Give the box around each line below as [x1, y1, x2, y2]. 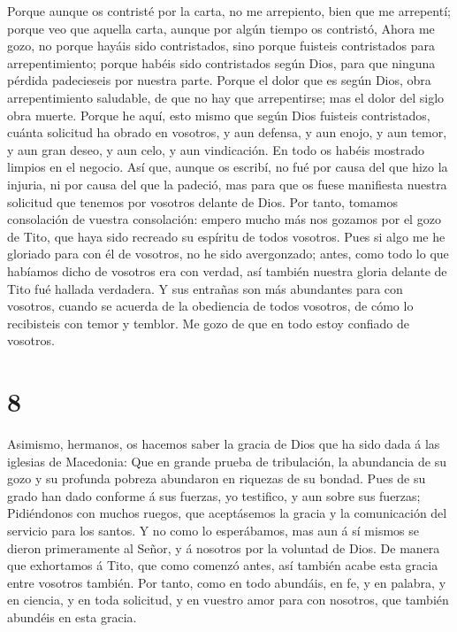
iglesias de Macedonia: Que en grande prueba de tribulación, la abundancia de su [7, 451, 446, 470]
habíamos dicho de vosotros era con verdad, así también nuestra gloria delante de [7, 261, 447, 280]
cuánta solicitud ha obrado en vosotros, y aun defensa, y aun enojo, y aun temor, [7, 123, 447, 142]
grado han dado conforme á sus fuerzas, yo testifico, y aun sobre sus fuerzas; [7, 486, 421, 505]
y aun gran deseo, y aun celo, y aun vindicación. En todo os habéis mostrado [7, 140, 424, 158]
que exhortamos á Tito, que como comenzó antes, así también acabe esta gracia [7, 556, 438, 574]
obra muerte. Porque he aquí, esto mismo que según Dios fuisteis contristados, [7, 105, 430, 124]
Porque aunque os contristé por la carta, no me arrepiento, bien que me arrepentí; [7, 2, 451, 19]
